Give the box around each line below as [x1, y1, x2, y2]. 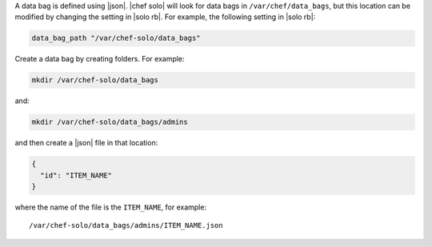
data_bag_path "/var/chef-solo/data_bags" [31, 34, 201, 43]
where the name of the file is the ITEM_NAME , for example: [14, 202, 207, 212]
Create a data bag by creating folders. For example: [14, 54, 185, 64]
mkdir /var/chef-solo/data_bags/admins [31, 118, 188, 127]
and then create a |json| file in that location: [14, 138, 158, 148]
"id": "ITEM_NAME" [40, 170, 112, 180]
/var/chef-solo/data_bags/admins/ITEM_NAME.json [29, 221, 223, 230]
